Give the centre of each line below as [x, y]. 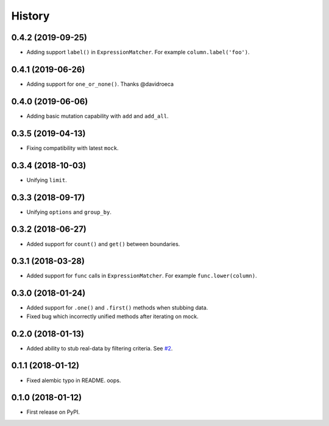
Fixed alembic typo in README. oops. [74, 380]
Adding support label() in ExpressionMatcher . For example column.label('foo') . [138, 52]
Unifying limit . [47, 180]
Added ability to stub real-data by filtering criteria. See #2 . [100, 348]
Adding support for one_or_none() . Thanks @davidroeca [100, 84]
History [30, 16]
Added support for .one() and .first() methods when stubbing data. [117, 308]
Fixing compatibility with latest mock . [73, 148]
